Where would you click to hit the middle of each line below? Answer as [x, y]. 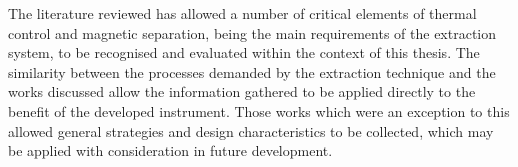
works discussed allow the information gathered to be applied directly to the [242, 91]
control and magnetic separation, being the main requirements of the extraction [252, 32]
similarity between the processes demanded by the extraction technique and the [252, 71]
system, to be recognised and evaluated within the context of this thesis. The [244, 52]
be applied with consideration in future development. [170, 150]
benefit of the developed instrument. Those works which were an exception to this [259, 110]
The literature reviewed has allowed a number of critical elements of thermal [242, 13]
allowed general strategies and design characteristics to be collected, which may [251, 130]
